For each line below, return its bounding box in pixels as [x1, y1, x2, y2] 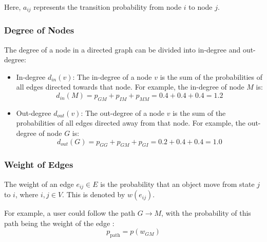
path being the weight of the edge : [4, 217, 115, 228]
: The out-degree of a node [81, 107, 165, 118]
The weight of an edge [4, 178, 74, 189]
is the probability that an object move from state [100, 178, 255, 189]
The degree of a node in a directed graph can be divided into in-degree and [4, 44, 241, 55]
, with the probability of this [161, 208, 251, 218]
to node [188, 2, 213, 12]
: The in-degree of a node [72, 71, 152, 82]
